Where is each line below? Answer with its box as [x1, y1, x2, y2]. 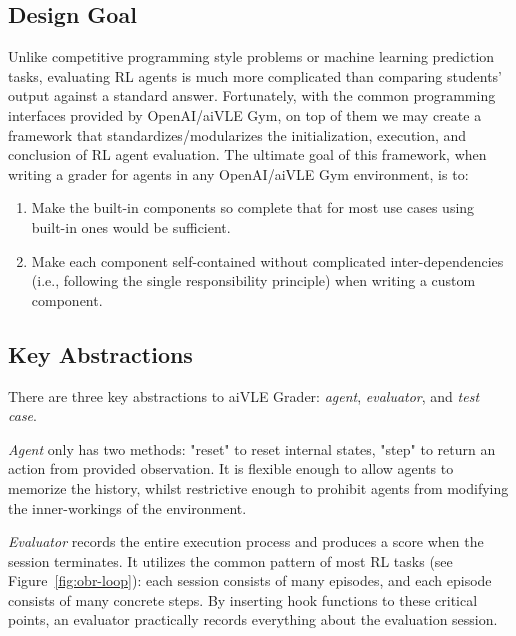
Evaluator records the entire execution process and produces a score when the [8, 531, 484, 552]
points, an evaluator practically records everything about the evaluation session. [8, 609, 498, 630]
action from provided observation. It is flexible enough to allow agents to [8, 458, 454, 479]
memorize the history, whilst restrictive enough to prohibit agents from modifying [8, 477, 509, 498]
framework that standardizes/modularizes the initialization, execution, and [8, 124, 467, 145]
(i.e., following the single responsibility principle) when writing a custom [31, 270, 476, 291]
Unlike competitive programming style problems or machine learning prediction [8, 46, 495, 67]
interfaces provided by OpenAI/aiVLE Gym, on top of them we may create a [8, 104, 482, 125]
